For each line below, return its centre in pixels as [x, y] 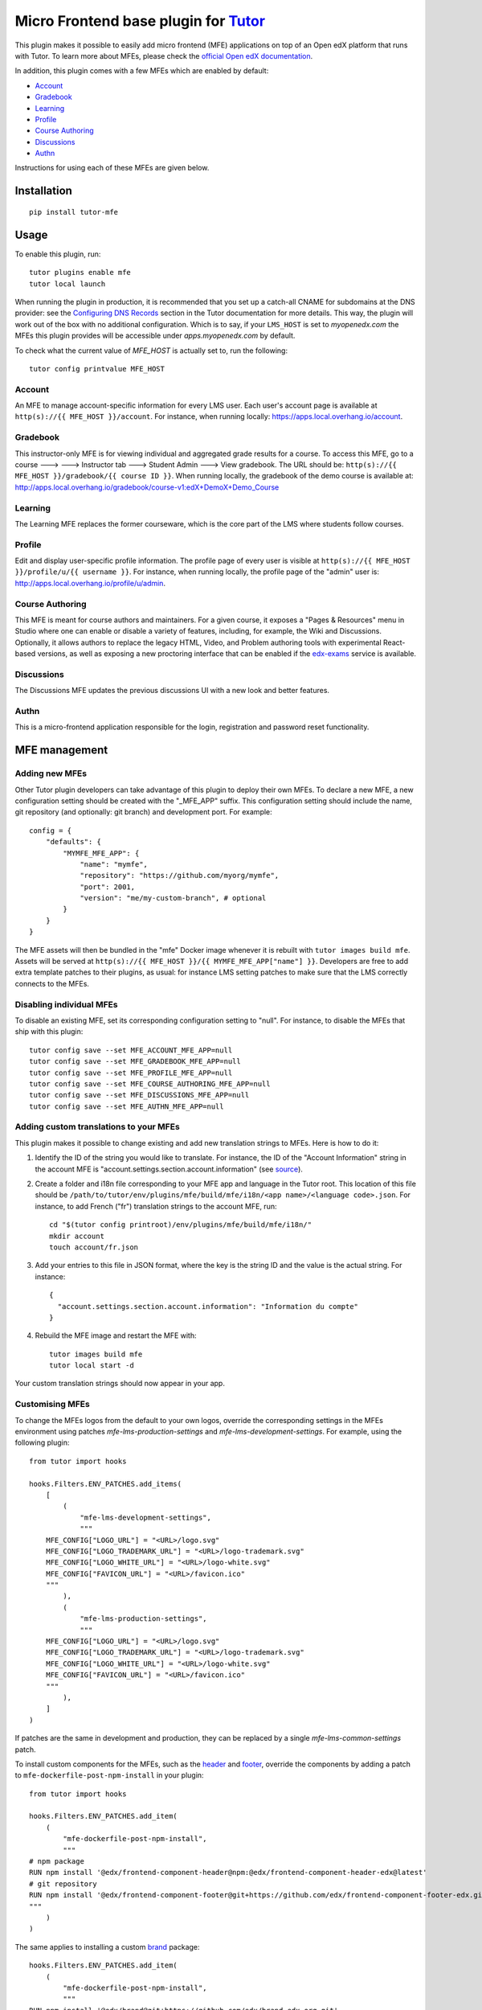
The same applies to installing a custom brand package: [107, 1946]
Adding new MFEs [51, 773]
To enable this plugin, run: [58, 254]
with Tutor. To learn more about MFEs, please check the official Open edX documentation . [164, 55]
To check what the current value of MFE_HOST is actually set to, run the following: [151, 351]
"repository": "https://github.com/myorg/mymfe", [180, 876]
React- [394, 642]
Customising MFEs [52, 1405]
